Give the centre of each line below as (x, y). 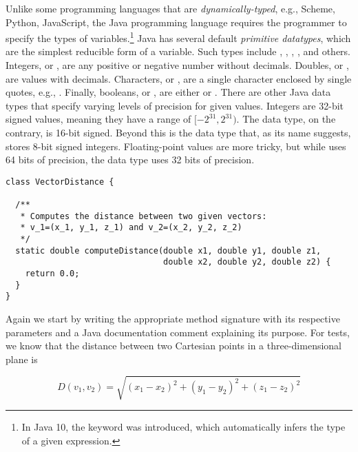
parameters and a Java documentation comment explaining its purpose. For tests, (178, 332)
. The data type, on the (286, 119)
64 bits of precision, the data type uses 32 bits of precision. (130, 160)
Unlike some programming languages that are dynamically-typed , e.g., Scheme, (170, 8)
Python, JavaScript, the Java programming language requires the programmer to (176, 22)
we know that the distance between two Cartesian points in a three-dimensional (174, 346)
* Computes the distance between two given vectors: (144, 216)
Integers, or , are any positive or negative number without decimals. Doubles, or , (177, 65)
